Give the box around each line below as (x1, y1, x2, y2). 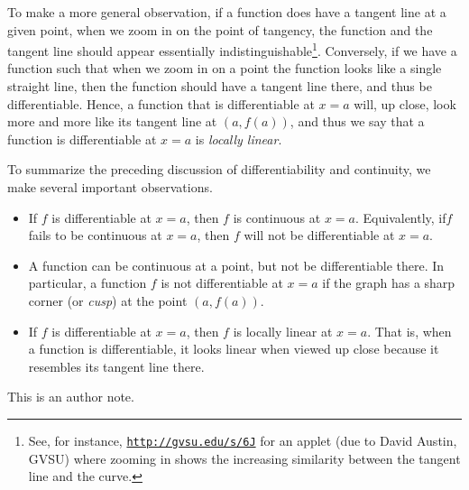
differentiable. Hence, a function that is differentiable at (7, 94, 315, 113)
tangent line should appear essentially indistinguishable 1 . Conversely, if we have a (7, 39, 457, 60)
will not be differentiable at (244, 226, 395, 245)
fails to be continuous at (28, 226, 162, 245)
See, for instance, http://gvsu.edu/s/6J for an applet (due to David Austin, (28, 430, 457, 449)
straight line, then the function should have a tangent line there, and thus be (7, 77, 432, 96)
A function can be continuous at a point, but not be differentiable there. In (28, 255, 445, 274)
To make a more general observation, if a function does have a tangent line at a (7, 3, 446, 21)
